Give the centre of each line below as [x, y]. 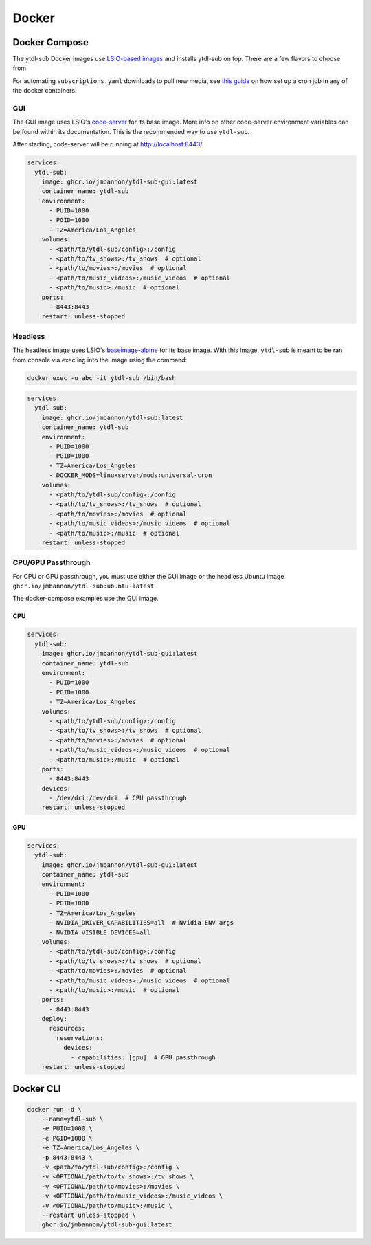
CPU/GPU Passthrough [52, 562]
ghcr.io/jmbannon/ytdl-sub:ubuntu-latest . [84, 586]
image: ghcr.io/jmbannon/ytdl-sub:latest [112, 417]
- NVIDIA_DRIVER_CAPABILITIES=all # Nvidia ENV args [142, 923]
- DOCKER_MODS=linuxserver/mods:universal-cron [131, 475]
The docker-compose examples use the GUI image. [86, 599]
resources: [67, 1028]
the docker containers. [45, 91]
